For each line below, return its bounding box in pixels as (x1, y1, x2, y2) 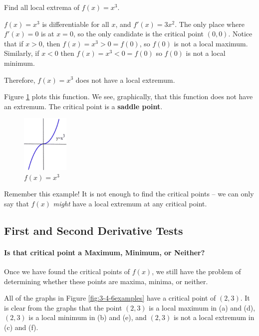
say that (4, 198, 29, 208)
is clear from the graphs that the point (4, 302, 122, 313)
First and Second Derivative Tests (4, 222, 183, 238)
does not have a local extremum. (75, 74, 175, 85)
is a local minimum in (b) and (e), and (28, 312, 147, 323)
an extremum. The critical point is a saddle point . (4, 101, 163, 111)
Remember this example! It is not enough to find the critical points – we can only (4, 188, 254, 199)
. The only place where (175, 18, 245, 29)
